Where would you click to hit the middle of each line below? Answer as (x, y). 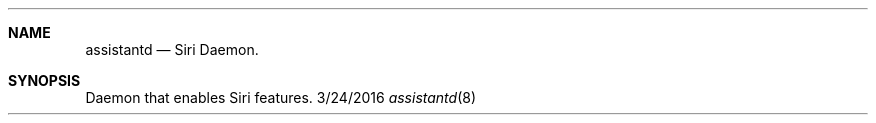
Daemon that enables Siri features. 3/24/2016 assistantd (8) (281, 97)
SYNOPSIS (44, 80)
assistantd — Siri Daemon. (172, 49)
